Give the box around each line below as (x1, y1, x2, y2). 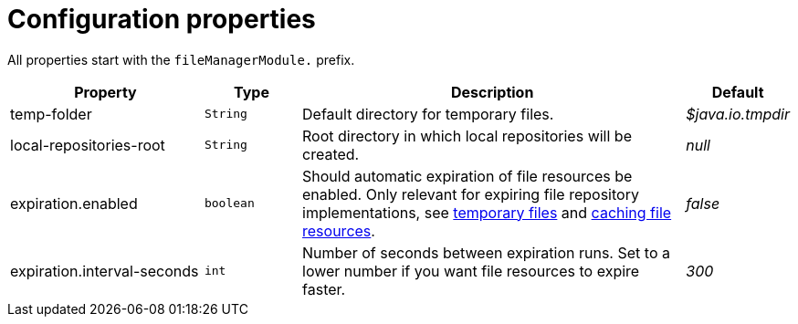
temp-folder (10, 104, 92, 123)
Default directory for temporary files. (302, 104, 554, 123)
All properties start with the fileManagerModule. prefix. (7, 51, 355, 68)
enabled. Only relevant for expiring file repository (302, 184, 639, 204)
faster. (302, 279, 346, 298)
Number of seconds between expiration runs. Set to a (302, 243, 670, 262)
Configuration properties (7, 4, 316, 35)
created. (302, 144, 360, 163)
